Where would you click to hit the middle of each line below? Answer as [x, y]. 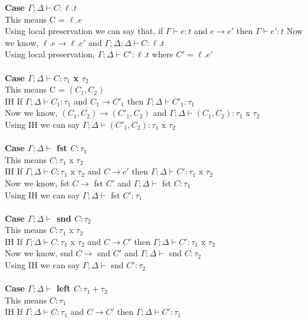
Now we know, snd [39, 253]
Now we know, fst [37, 183]
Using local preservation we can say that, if [84, 31]
